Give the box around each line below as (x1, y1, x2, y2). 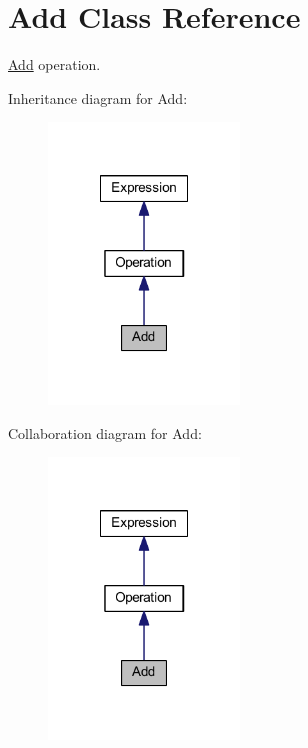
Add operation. (8, 54, 101, 75)
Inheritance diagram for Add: (8, 87, 188, 108)
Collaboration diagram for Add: (8, 422, 202, 443)
